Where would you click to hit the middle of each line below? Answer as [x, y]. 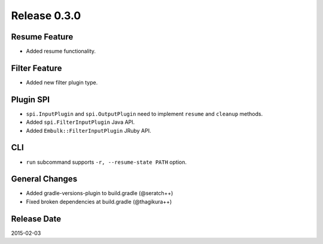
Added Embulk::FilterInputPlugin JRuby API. [89, 130]
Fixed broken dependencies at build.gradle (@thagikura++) [99, 202]
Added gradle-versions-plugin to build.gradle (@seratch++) [100, 193]
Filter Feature [36, 68]
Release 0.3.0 [46, 16]
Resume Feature [42, 37]
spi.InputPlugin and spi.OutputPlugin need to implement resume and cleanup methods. [144, 114]
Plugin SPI [31, 100]
